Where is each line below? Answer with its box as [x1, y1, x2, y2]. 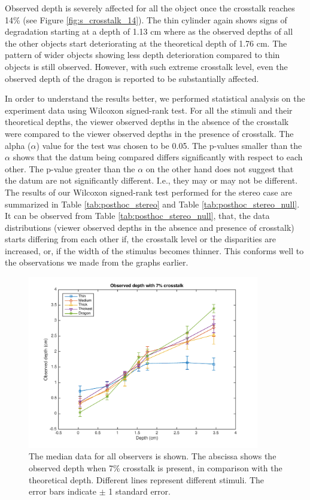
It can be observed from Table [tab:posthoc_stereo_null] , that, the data [5, 209, 270, 222]
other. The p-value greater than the [5, 162, 135, 175]
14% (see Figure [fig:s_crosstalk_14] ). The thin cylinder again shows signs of [5, 13, 287, 26]
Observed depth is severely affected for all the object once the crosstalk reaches [5, 2, 295, 14]
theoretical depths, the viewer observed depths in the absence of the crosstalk [5, 115, 289, 128]
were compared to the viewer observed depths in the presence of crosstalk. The [5, 127, 294, 139]
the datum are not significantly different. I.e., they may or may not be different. [5, 174, 298, 187]
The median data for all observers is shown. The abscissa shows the [29, 450, 276, 462]
